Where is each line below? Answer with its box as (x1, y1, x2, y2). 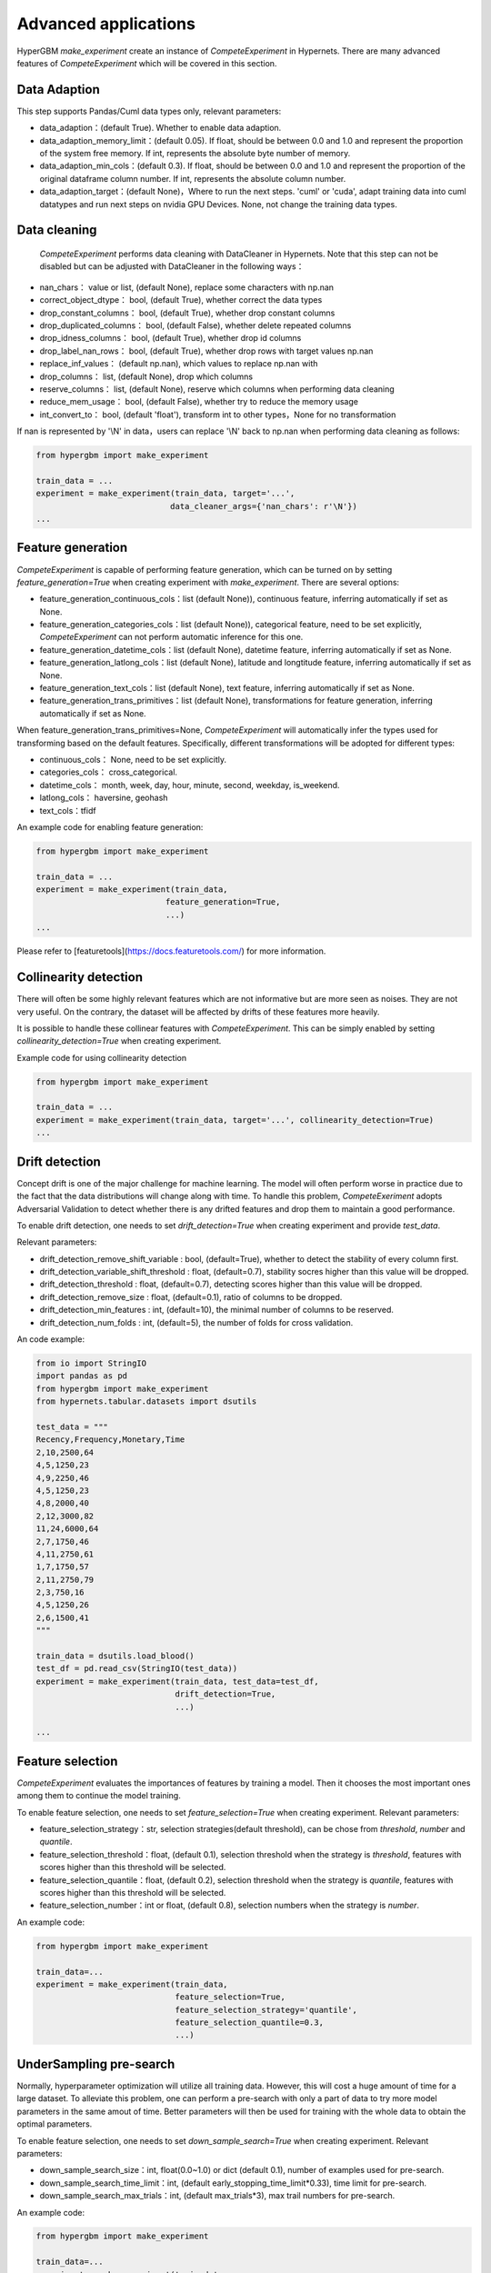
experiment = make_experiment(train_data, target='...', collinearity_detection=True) (35, 1115, 435, 1125)
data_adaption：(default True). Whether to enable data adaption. (39, 123, 282, 134)
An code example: (16, 1334, 85, 1345)
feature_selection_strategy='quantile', (175, 2005, 358, 2015)
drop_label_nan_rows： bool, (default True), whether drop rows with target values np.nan (39, 345, 374, 356)
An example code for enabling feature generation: (16, 821, 204, 832)
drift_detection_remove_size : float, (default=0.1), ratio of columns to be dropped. (39, 1291, 343, 1302)
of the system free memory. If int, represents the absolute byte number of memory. (39, 148, 351, 159)
